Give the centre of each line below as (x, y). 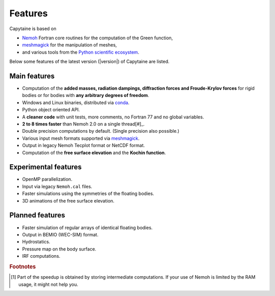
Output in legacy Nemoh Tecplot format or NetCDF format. (84, 145)
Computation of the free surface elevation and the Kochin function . (94, 153)
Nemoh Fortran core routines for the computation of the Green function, (98, 38)
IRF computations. (41, 256)
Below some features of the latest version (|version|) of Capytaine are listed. (89, 62)
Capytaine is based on (33, 29)
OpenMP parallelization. (47, 179)
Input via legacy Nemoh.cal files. (57, 186)
